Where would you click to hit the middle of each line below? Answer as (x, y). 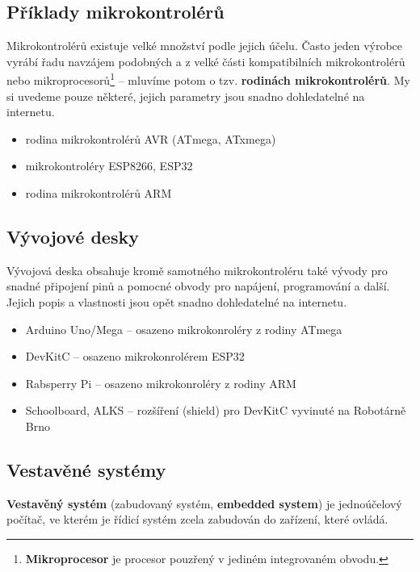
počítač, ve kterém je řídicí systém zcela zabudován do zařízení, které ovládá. (197, 519)
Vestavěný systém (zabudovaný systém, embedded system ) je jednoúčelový (204, 503)
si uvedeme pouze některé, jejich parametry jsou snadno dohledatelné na (186, 96)
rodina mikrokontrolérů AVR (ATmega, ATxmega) (151, 138)
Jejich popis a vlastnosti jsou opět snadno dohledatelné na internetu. (177, 302)
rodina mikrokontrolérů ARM (99, 193)
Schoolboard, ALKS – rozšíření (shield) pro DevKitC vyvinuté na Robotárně (216, 410)
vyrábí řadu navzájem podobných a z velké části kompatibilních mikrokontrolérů (206, 61)
